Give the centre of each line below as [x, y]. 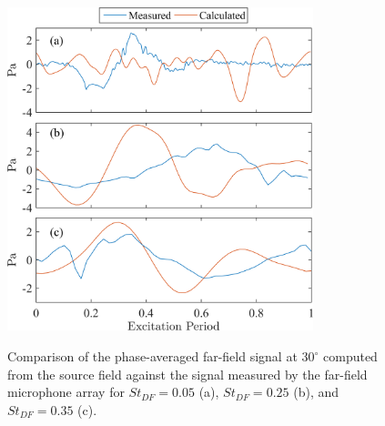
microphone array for [66, 392]
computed [350, 356]
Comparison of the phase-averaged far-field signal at [152, 356]
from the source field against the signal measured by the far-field [187, 374]
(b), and [316, 392]
